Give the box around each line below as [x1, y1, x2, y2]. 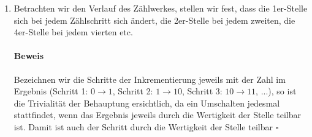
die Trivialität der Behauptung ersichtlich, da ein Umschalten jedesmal [13, 96, 280, 109]
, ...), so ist [256, 85, 297, 97]
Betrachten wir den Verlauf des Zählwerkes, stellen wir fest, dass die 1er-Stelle [13, 2, 308, 14]
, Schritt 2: [112, 85, 153, 97]
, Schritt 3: [181, 85, 223, 97]
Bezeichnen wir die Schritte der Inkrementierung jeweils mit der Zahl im [13, 72, 286, 85]
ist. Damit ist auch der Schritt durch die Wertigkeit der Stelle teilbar [13, 120, 273, 133]
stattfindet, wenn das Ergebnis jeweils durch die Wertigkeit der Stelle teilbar [13, 108, 301, 121]
